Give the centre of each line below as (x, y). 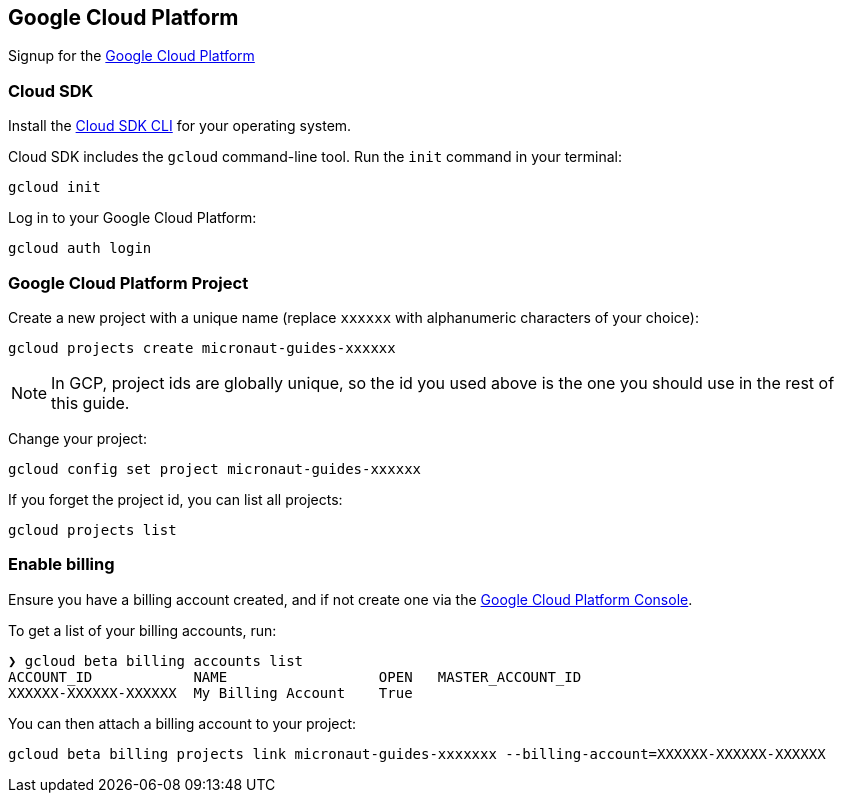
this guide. (90, 402)
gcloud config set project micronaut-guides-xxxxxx (215, 468)
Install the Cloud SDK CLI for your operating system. (180, 126)
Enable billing (61, 564)
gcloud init (54, 187)
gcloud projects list (92, 529)
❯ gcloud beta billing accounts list (156, 660)
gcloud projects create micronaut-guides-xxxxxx (202, 347)
